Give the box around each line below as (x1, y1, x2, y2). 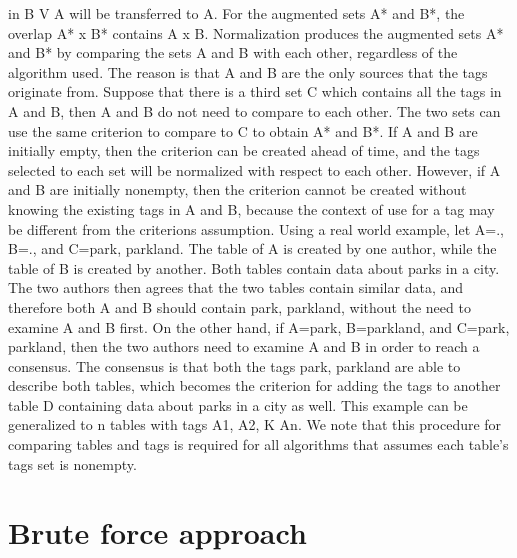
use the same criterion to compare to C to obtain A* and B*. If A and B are (8, 120, 478, 141)
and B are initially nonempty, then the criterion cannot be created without (8, 179, 467, 200)
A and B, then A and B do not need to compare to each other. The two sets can (8, 100, 501, 121)
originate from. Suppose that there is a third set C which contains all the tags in (8, 81, 502, 102)
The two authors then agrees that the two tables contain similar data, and (8, 277, 464, 298)
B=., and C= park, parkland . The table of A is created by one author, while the (8, 238, 497, 259)
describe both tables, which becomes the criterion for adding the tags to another (8, 375, 501, 396)
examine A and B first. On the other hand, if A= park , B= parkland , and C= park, (8, 316, 510, 337)
